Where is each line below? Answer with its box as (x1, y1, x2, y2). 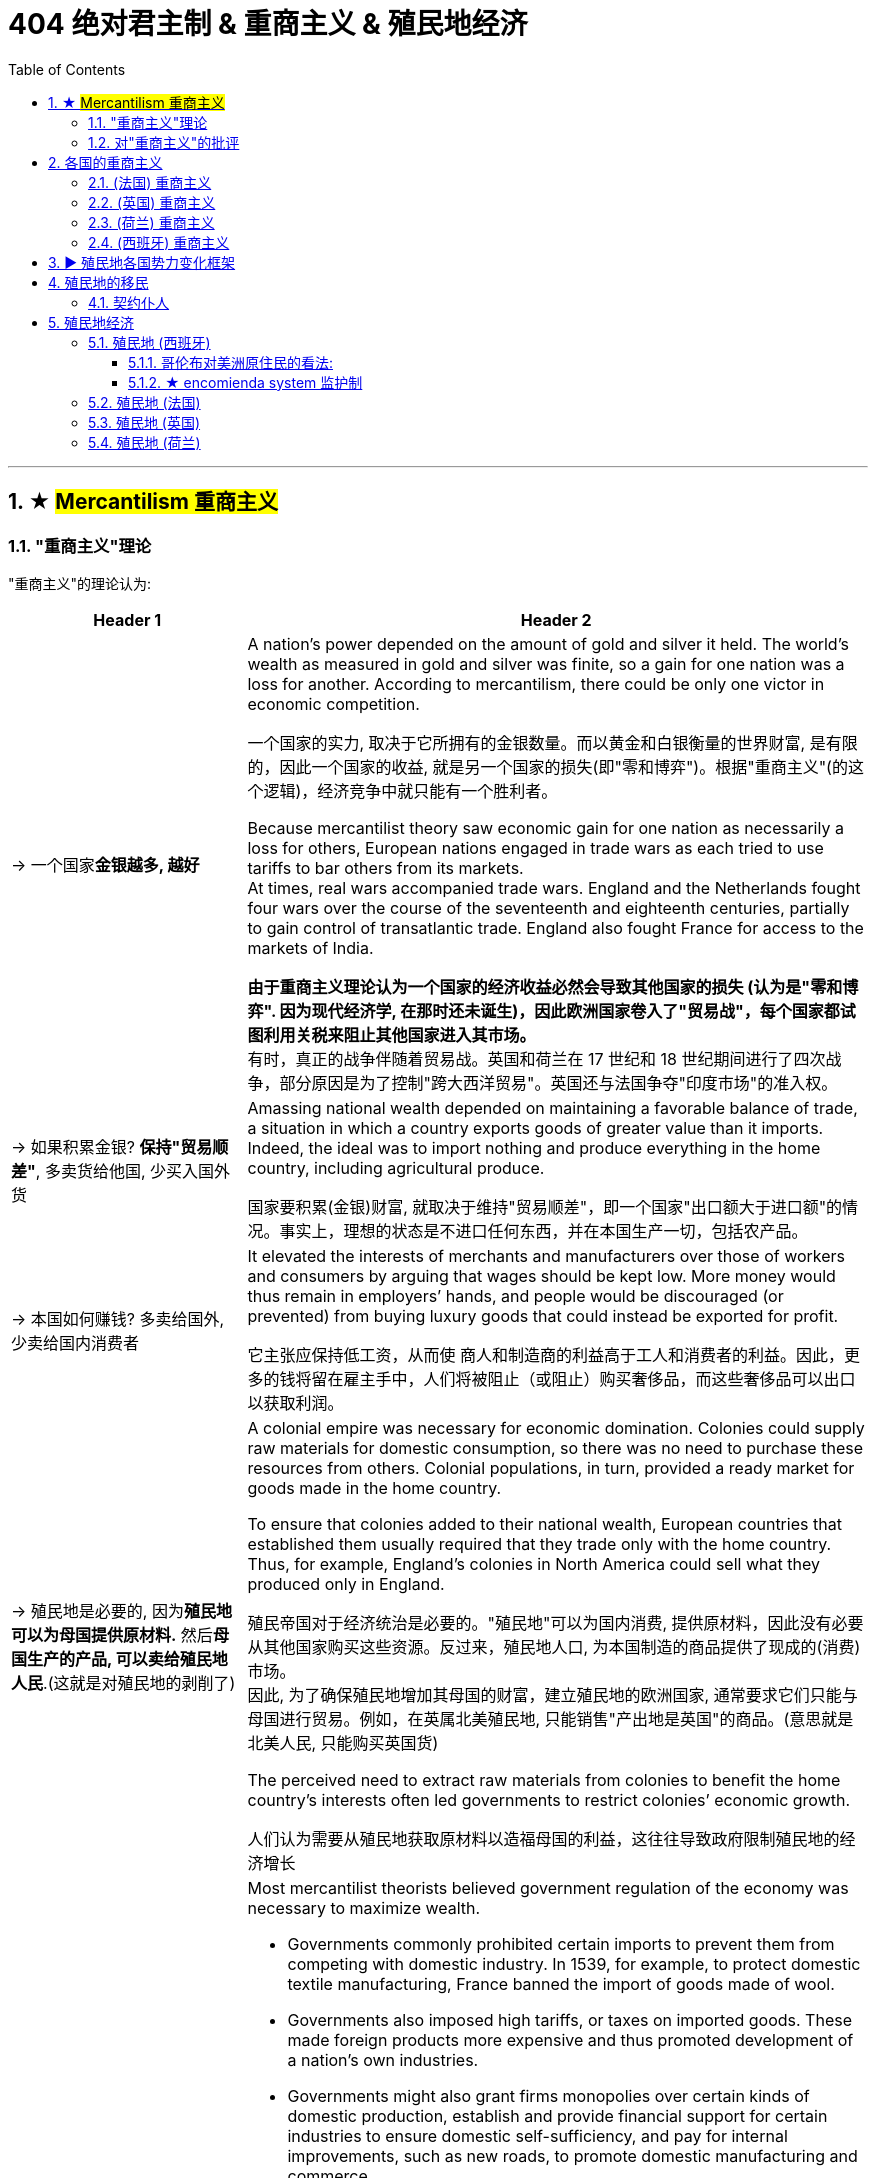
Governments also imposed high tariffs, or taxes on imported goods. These (287, 2009, 852, 2030)
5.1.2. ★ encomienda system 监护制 (128, 373, 363, 391)
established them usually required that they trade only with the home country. (247, 1533, 832, 1554)
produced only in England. (247, 1573, 445, 1594)
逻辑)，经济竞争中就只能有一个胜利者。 (263, 780, 558, 801)
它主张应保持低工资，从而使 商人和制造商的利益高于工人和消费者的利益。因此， (247, 1344, 844, 1365)
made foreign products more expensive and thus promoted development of (287, 2029, 854, 2050)
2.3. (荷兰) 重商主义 (88, 213, 215, 231)
